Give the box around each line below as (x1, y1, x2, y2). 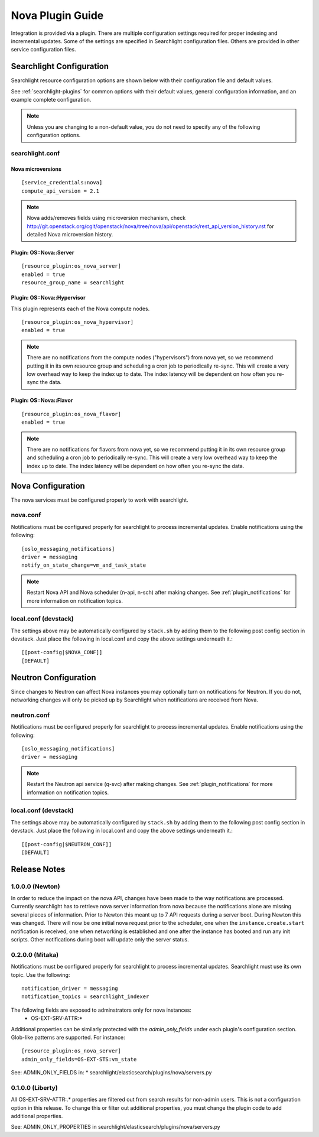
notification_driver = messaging (21, 985, 118, 992)
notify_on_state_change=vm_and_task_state (21, 562, 147, 568)
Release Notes (11, 864, 66, 874)
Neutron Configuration (11, 673, 97, 683)
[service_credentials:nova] (21, 179, 103, 186)
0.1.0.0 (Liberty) (11, 1083, 58, 1091)
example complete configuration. (11, 96, 92, 103)
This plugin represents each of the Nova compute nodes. (11, 305, 150, 312)
